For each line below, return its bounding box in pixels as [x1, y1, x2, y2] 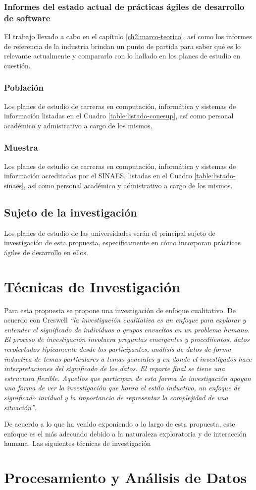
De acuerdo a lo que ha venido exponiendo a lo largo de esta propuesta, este [4, 419, 235, 429]
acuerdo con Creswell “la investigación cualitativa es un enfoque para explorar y [4, 315, 246, 325]
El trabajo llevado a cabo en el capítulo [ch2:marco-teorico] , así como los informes [4, 31, 252, 42]
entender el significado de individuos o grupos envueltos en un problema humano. [4, 324, 250, 334]
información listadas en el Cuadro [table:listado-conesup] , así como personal [4, 110, 234, 121]
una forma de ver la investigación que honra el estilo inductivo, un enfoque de [4, 382, 241, 393]
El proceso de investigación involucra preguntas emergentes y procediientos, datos [4, 334, 250, 344]
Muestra [4, 141, 38, 154]
